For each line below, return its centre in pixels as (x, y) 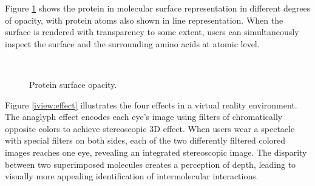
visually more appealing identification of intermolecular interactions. (132, 176)
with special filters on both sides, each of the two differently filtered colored (145, 140)
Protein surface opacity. (73, 84)
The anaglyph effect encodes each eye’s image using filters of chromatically (144, 117)
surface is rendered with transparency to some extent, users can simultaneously (152, 32)
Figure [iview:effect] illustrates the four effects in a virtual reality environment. (151, 105)
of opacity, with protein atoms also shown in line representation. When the (144, 20)
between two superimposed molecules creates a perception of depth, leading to (151, 164)
